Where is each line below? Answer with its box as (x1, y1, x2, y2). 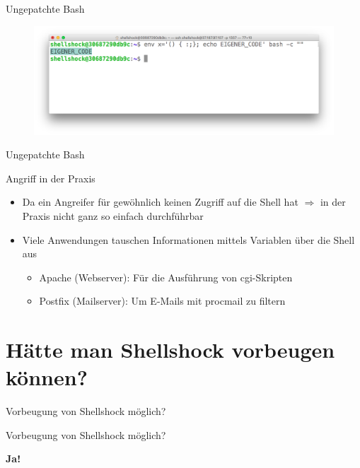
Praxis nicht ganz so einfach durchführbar (22, 209, 204, 223)
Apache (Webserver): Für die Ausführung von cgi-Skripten (39, 269, 293, 284)
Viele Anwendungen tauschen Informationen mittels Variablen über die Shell (22, 232, 355, 247)
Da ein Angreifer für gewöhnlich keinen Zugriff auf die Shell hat (22, 194, 298, 209)
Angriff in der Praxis (6, 170, 95, 185)
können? (6, 363, 88, 392)
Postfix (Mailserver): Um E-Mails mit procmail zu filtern (39, 293, 286, 308)
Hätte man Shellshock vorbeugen (6, 335, 335, 364)
